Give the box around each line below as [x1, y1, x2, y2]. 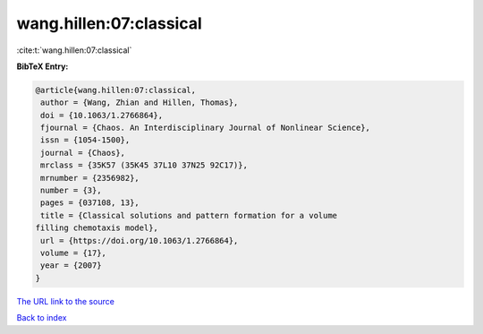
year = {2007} [40, 261, 102, 270]
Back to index [16, 313, 67, 323]
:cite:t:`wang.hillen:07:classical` [16, 45, 132, 56]
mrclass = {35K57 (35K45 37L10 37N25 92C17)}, [40, 160, 248, 170]
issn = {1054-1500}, [40, 135, 131, 145]
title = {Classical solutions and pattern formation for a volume [40, 210, 338, 220]
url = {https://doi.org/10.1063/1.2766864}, [40, 236, 239, 245]
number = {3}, [40, 185, 102, 196]
